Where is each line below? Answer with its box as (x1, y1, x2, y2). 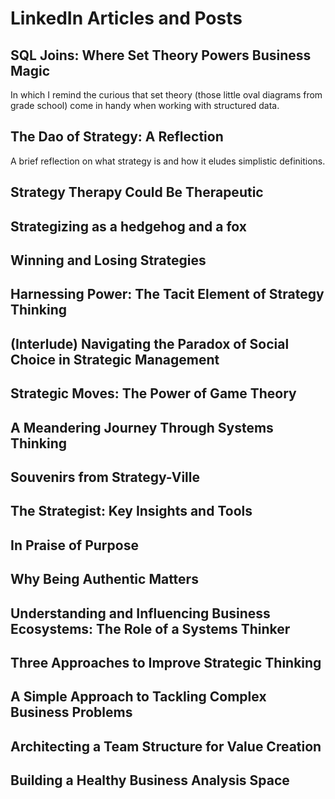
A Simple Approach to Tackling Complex (10, 688, 267, 706)
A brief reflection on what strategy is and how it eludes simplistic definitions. (10, 155, 326, 167)
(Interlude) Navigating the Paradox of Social (10, 335, 290, 352)
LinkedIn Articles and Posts (10, 7, 243, 30)
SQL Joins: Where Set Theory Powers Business (10, 47, 312, 64)
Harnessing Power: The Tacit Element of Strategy (10, 286, 325, 303)
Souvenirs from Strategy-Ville (10, 468, 201, 486)
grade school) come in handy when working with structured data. (10, 100, 280, 111)
